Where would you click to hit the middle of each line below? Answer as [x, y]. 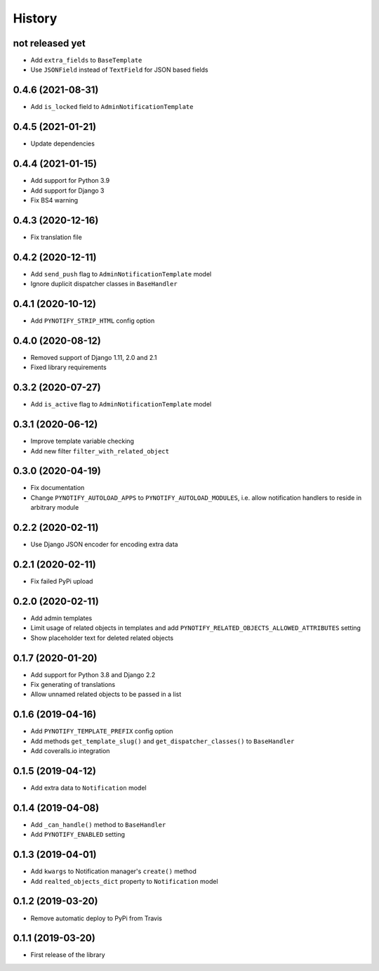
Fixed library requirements [68, 367]
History [35, 18]
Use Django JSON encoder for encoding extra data [104, 544]
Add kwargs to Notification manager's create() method [113, 871]
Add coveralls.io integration [70, 751]
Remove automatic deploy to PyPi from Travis [97, 918]
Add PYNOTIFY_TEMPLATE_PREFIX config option [102, 731]
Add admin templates [61, 618]
